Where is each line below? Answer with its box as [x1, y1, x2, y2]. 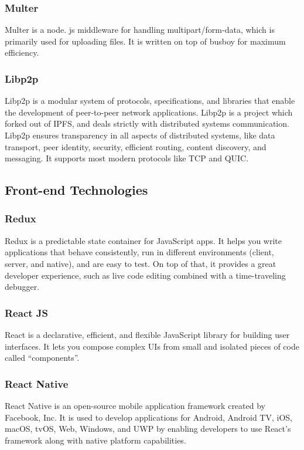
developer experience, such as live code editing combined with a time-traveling [5, 269, 286, 281]
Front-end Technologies [5, 181, 148, 199]
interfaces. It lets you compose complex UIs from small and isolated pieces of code [5, 340, 299, 352]
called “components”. [5, 351, 80, 364]
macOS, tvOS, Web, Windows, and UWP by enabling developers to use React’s [5, 422, 291, 435]
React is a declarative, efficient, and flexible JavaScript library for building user [5, 328, 290, 340]
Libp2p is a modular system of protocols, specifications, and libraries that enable [5, 94, 295, 107]
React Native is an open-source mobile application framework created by [5, 399, 265, 411]
